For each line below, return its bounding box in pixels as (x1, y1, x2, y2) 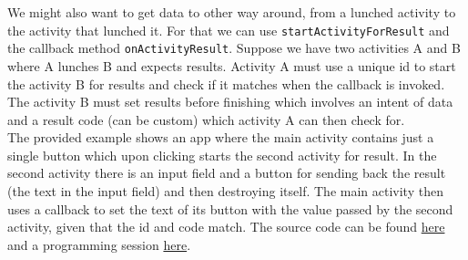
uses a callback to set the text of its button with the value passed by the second (7, 199, 453, 218)
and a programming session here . (7, 234, 191, 254)
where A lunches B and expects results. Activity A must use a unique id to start (7, 56, 456, 75)
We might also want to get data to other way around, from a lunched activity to (7, 3, 456, 21)
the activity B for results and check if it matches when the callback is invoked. (7, 74, 445, 93)
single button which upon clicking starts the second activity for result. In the (7, 145, 437, 164)
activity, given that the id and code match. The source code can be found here (7, 217, 445, 236)
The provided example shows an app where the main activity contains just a (7, 128, 434, 147)
